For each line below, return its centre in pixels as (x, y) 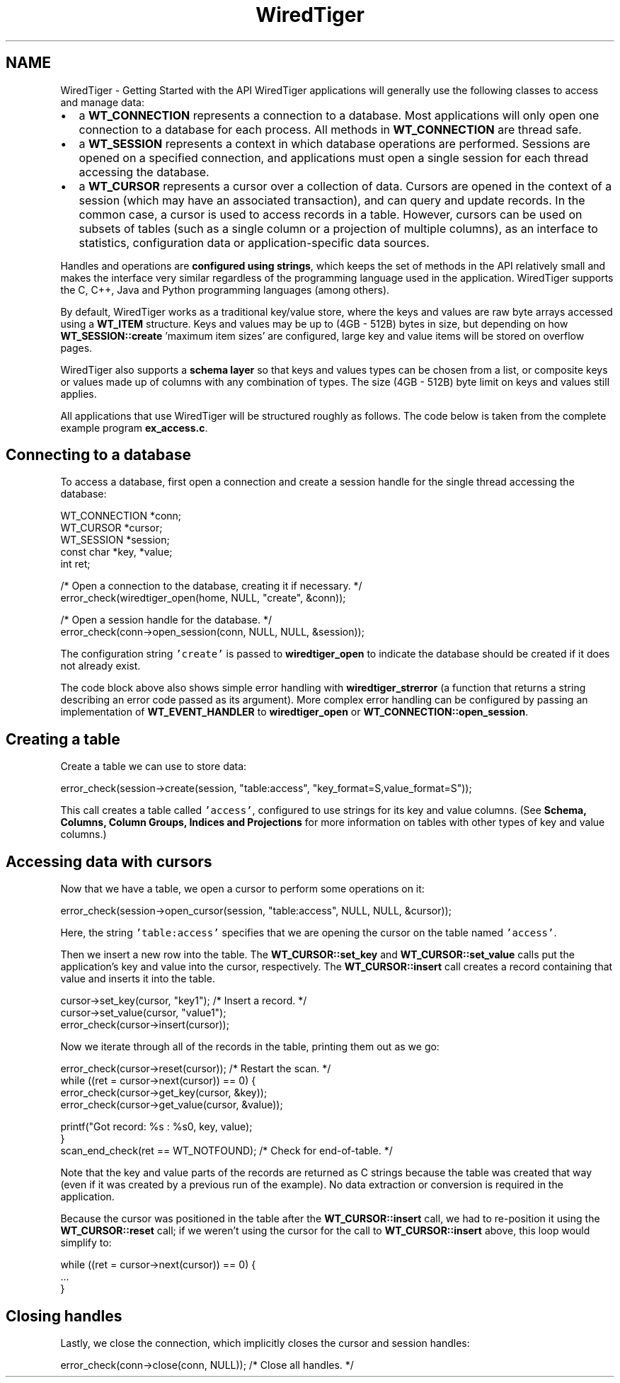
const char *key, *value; (116, 552)
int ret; (75, 564)
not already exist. (101, 666)
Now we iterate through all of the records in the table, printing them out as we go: (250, 1047)
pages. (76, 348)
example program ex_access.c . (134, 427)
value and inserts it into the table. (138, 979)
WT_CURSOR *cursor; (111, 528)
